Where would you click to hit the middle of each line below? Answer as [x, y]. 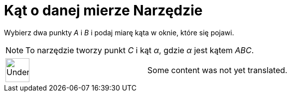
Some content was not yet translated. [217, 70]
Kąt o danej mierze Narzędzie [103, 10]
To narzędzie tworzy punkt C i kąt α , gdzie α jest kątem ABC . [140, 50]
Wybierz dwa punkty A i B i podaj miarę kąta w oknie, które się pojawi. [119, 32]
